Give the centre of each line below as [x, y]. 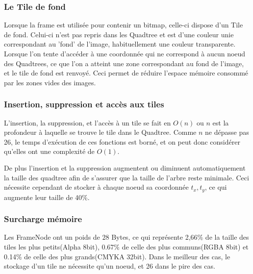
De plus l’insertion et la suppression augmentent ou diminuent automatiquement [125, 167]
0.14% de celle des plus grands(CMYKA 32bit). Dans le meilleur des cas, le [117, 256]
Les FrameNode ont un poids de [52, 237]
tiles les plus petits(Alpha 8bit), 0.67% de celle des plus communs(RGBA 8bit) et [126, 247]
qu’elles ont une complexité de [49, 151]
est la [221, 122]
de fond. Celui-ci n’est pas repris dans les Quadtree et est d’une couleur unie [119, 34]
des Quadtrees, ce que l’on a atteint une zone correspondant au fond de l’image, [124, 63]
